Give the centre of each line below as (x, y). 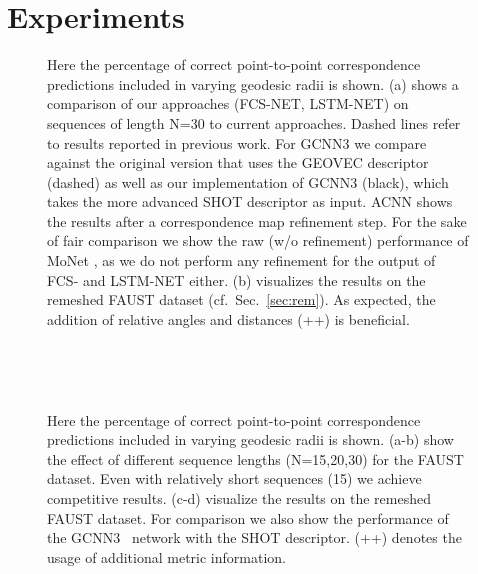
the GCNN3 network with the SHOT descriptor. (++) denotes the (254, 537)
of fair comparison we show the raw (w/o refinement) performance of (258, 240)
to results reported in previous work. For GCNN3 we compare (237, 142)
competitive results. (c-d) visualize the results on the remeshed (239, 498)
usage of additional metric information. (166, 556)
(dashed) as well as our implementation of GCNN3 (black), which (248, 181)
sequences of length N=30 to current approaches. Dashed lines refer (254, 122)
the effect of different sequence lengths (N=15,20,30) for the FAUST (255, 458)
